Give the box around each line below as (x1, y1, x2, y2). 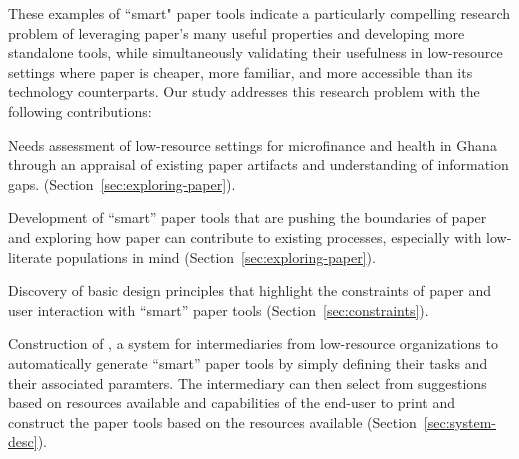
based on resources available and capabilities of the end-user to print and (8, 392, 455, 413)
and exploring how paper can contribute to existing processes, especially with (8, 226, 482, 247)
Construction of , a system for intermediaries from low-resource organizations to (8, 333, 498, 354)
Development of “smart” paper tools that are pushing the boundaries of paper (8, 207, 487, 228)
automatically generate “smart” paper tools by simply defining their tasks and (8, 352, 488, 373)
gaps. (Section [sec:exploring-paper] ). (8, 173, 236, 194)
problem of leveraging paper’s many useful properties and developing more (8, 22, 465, 43)
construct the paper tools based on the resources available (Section (8, 411, 417, 432)
